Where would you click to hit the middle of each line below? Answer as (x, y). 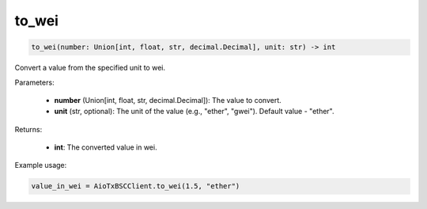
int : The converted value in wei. (106, 147)
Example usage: (41, 165)
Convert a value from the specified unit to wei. (90, 68)
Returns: (28, 129)
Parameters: (34, 82)
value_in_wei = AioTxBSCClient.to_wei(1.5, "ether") (136, 186)
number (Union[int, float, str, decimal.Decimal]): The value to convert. (168, 100)
